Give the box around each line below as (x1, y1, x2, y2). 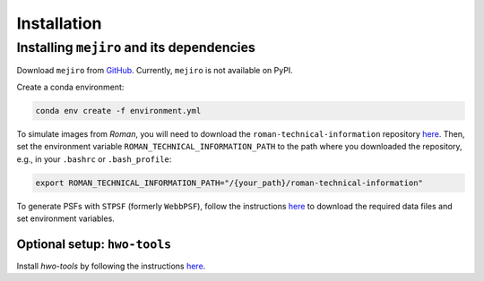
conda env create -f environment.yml (35, 106, 202, 115)
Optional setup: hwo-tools (16, 236, 172, 251)
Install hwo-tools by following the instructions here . (16, 260, 206, 271)
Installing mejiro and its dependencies (16, 39, 255, 55)
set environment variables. (16, 213, 116, 224)
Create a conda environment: (16, 81, 125, 92)
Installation (16, 13, 102, 33)
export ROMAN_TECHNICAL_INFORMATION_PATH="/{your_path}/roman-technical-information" (35, 177, 423, 188)
